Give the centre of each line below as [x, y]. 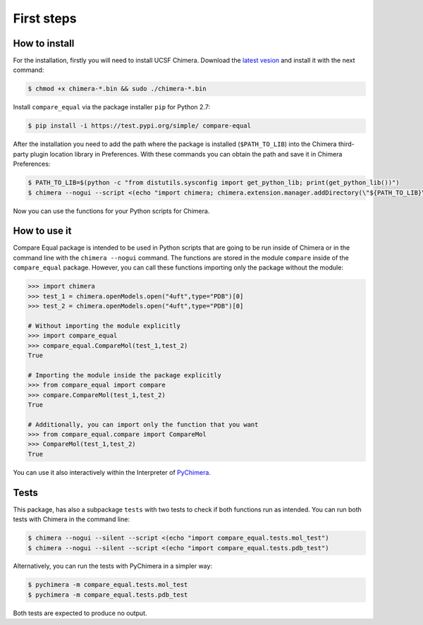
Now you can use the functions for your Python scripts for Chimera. [111, 211]
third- [347, 144]
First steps [45, 18]
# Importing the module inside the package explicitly [124, 375]
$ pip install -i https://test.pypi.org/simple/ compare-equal [140, 126]
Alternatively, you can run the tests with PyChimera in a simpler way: [113, 566]
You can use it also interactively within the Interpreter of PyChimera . [112, 472]
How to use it [42, 231]
